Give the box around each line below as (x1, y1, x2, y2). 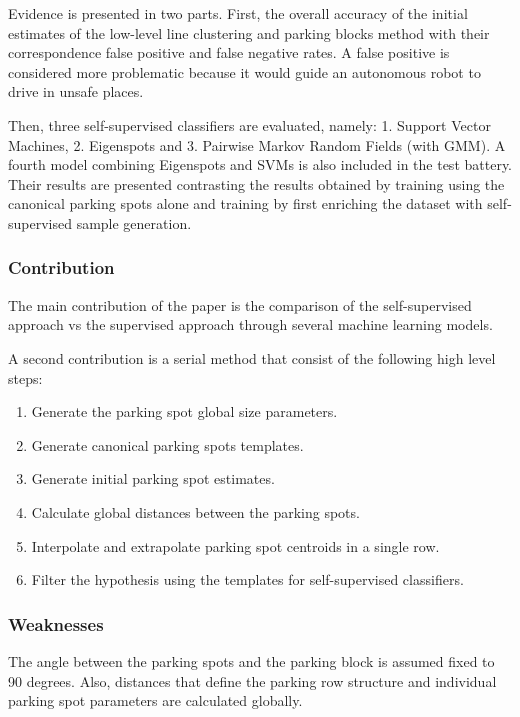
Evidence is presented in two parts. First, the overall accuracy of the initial (8, 3, 468, 23)
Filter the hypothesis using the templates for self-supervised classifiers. (31, 569, 464, 590)
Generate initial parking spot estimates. (31, 468, 275, 489)
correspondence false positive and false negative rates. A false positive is (8, 42, 450, 63)
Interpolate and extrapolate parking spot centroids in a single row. (31, 535, 440, 556)
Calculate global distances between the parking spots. (31, 501, 360, 522)
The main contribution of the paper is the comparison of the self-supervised (8, 294, 472, 315)
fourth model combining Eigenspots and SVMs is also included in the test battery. (8, 154, 512, 175)
